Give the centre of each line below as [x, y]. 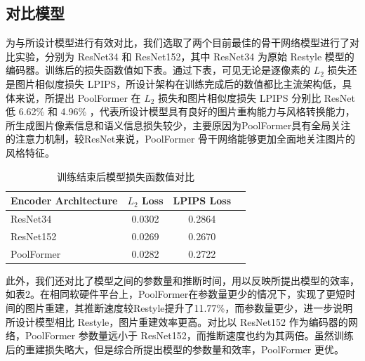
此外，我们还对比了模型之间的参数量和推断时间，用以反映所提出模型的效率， [182, 280]
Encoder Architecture [64, 201]
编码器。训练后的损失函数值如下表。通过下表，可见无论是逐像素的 [158, 70]
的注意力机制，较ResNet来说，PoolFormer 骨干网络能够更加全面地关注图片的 [181, 139]
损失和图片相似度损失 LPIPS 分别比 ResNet [257, 97]
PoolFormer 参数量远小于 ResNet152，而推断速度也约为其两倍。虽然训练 [189, 335]
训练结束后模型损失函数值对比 [126, 176]
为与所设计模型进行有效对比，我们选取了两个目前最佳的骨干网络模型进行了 [178, 42]
